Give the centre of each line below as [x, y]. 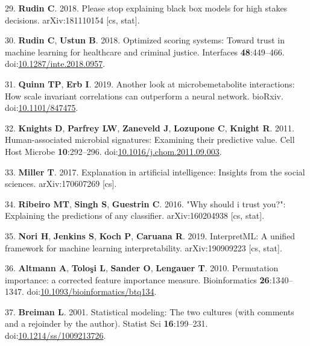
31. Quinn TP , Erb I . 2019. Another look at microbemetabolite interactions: [150, 83]
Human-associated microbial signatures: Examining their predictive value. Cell [150, 140]
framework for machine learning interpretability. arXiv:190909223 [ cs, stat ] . [144, 247]
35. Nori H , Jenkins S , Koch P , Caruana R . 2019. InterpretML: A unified [150, 235]
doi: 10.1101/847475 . [42, 108]
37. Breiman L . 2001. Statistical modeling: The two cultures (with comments [150, 311]
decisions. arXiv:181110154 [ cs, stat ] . [72, 20]
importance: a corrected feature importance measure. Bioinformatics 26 [137, 279]
